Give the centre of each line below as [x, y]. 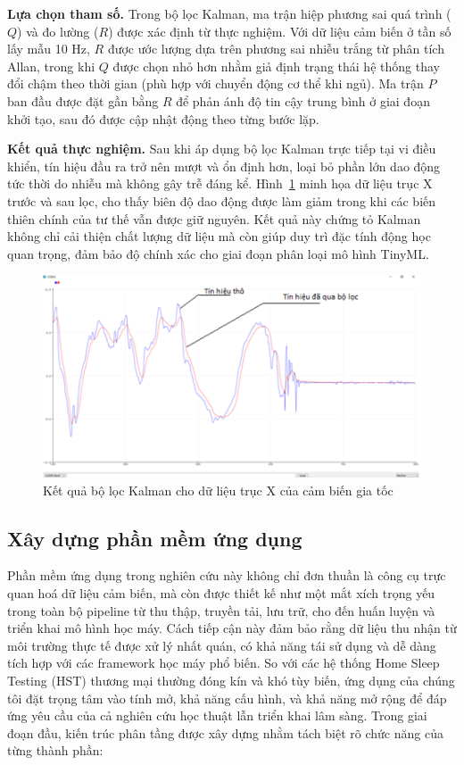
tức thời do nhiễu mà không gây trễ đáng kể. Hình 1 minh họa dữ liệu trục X [220, 183]
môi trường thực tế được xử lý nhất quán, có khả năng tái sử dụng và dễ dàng [222, 645]
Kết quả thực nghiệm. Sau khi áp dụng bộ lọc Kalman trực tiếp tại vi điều [222, 149]
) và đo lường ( [58, 31]
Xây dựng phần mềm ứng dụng [155, 538]
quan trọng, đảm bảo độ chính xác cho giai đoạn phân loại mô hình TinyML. [218, 253]
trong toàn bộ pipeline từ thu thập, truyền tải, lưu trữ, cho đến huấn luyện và [221, 610]
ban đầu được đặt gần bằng [83, 100]
